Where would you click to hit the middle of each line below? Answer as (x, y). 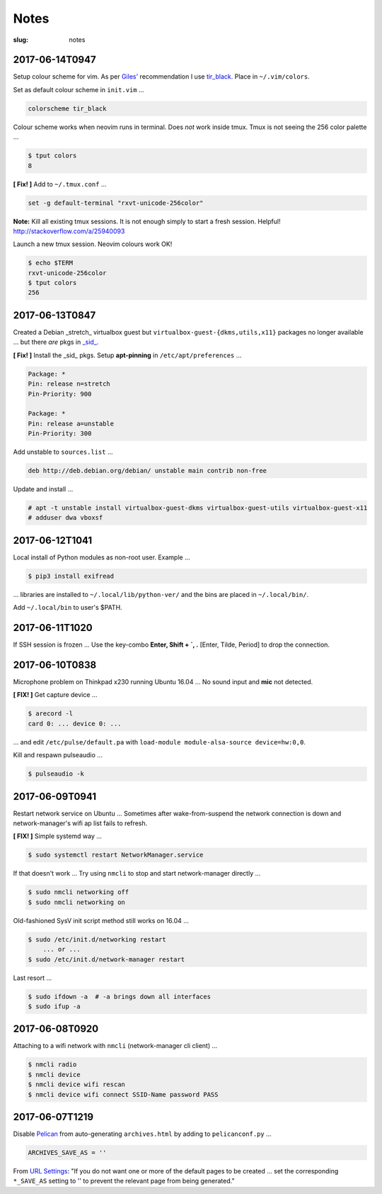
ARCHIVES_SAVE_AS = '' (67, 1153)
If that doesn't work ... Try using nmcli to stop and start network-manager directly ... (137, 874)
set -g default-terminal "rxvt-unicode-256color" (116, 203)
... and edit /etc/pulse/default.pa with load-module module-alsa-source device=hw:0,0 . (159, 742)
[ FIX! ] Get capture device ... (55, 695)
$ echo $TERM (51, 263)
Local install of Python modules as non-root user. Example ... (102, 557)
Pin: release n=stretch (69, 384)
